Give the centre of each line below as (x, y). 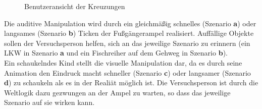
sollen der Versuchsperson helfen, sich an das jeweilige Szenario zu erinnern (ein (127, 43)
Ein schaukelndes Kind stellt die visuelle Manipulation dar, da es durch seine (123, 62)
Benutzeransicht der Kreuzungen (75, 6)
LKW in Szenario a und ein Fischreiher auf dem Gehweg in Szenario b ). (116, 53)
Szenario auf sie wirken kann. (49, 102)
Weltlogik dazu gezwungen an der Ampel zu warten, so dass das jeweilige (117, 92)
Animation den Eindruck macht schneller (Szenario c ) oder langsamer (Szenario (127, 72)
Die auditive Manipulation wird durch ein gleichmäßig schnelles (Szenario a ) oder (130, 23)
